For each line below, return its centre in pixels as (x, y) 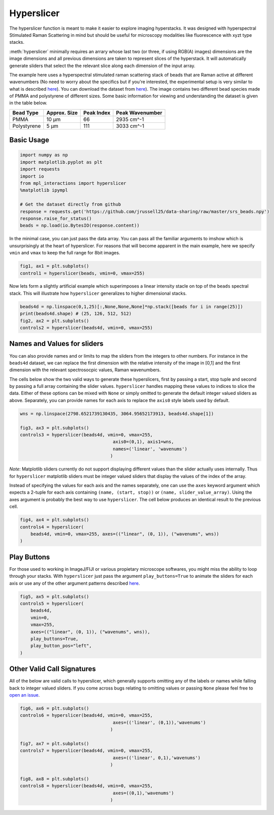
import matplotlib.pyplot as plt (61, 162)
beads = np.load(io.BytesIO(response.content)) (80, 226)
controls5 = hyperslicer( (52, 603)
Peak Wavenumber (139, 112)
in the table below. (28, 103)
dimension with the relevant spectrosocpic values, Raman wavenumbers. (85, 370)
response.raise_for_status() (56, 218)
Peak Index (97, 112)
